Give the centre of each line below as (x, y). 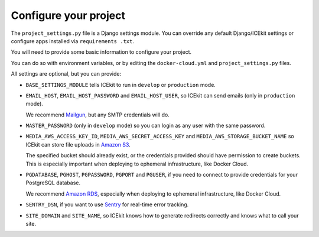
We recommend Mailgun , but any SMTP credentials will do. (97, 115)
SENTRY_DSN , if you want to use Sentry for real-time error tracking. (107, 204)
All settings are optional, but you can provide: (66, 74)
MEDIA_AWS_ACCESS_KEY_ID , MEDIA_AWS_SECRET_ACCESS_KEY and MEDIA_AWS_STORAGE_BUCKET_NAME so (160, 137)
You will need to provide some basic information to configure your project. (101, 52)
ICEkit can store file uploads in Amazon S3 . (78, 144)
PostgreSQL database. (53, 183)
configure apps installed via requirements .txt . (72, 41)
